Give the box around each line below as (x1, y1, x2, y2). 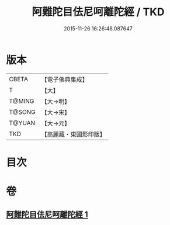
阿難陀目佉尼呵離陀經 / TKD (32, 5, 165, 19)
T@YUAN (9, 119, 36, 127)
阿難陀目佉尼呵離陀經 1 (6, 210, 89, 220)
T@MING (9, 97, 34, 105)
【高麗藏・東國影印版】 (41, 130, 106, 138)
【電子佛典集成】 (41, 75, 89, 84)
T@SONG (9, 108, 36, 116)
